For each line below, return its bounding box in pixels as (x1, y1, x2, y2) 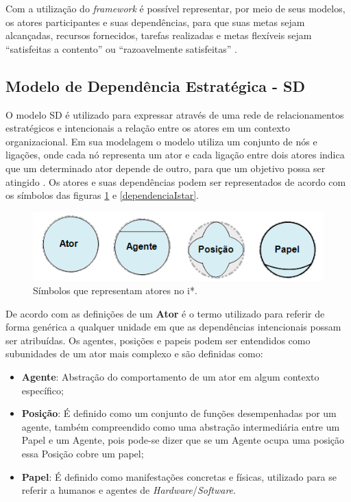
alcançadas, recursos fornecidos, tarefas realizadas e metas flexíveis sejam (5, 28, 312, 43)
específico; (21, 383, 64, 397)
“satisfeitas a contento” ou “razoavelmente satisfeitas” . (5, 41, 238, 56)
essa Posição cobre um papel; (21, 446, 144, 461)
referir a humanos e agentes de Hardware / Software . (21, 483, 236, 497)
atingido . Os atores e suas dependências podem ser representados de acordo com (5, 174, 346, 189)
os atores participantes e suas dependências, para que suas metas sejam (5, 14, 305, 29)
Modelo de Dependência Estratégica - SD (5, 75, 306, 96)
